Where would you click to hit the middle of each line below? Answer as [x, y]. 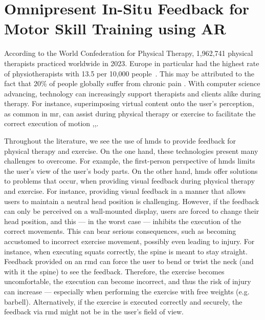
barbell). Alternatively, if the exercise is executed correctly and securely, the [123, 301]
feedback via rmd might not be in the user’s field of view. [94, 312]
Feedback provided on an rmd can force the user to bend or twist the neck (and [129, 261]
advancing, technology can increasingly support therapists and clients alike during [132, 93]
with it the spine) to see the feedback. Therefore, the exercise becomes [114, 271]
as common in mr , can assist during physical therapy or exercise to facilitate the [130, 113]
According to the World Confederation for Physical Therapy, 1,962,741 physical [129, 53]
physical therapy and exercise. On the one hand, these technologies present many [131, 151]
